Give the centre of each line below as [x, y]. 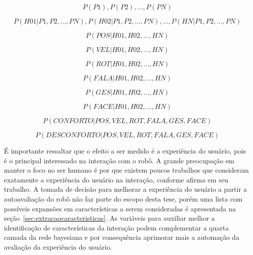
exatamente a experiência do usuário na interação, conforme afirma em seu [116, 179]
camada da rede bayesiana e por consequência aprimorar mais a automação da [122, 237]
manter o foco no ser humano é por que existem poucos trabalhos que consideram [126, 170]
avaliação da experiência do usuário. [58, 246]
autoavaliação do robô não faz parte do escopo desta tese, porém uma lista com [123, 198]
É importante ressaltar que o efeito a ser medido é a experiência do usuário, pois [125, 151]
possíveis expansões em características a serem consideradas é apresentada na [120, 208]
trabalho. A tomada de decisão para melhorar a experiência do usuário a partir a [126, 189]
